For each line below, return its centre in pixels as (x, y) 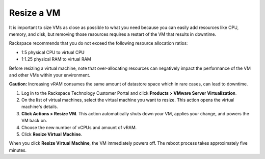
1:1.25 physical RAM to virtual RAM (56, 59)
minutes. (18, 150)
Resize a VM (35, 13)
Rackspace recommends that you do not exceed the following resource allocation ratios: (99, 43)
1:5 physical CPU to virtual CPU (53, 52)
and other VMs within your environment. (50, 75)
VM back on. (34, 121)
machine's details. (40, 107)
